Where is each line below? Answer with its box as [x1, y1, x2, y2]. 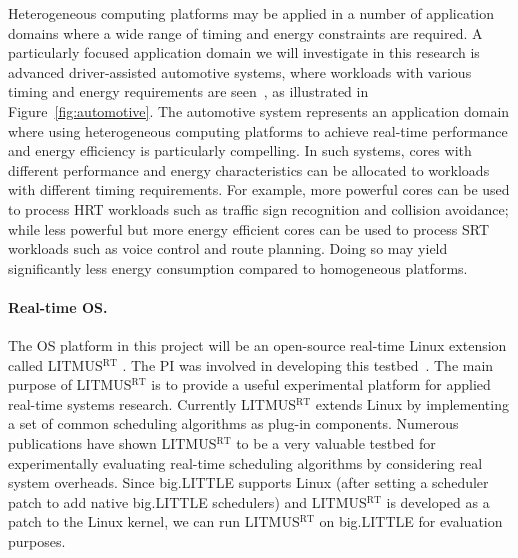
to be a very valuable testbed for [236, 433, 436, 454]
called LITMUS [8, 354, 103, 375]
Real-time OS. [8, 296, 108, 317]
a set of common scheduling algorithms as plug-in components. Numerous [8, 413, 459, 434]
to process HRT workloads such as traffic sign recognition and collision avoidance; [8, 198, 509, 219]
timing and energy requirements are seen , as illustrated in [8, 81, 369, 102]
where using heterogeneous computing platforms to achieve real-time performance [8, 120, 508, 141]
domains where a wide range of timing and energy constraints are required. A [8, 22, 483, 43]
